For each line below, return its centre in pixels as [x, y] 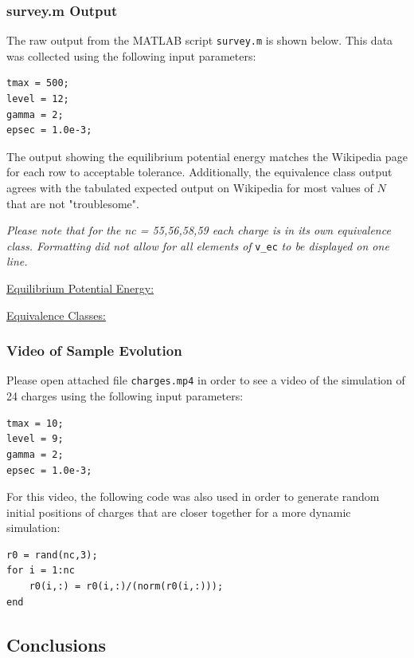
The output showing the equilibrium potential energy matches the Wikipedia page [207, 156]
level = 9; [35, 439]
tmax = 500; [38, 83]
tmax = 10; [35, 423]
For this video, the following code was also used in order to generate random [193, 496]
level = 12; [38, 99]
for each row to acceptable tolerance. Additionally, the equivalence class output [199, 172]
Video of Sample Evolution [94, 351]
